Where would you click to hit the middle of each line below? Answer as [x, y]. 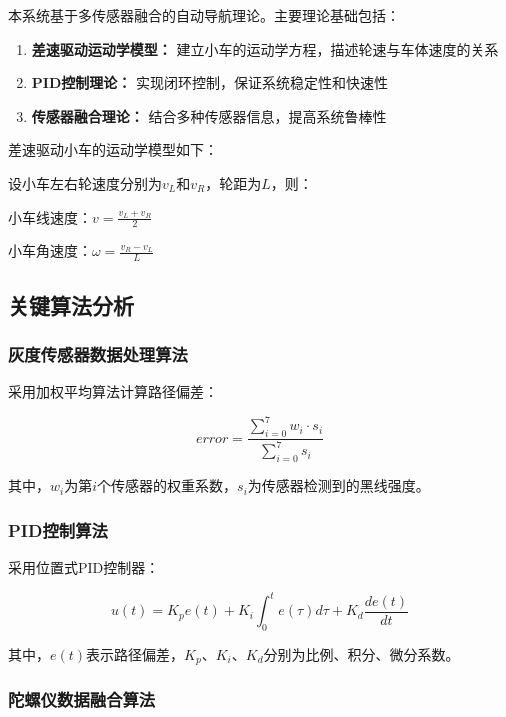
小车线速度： [50, 216]
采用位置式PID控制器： [84, 567]
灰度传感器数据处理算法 [98, 353]
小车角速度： [50, 250]
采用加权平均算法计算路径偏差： [113, 391]
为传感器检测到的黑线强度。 [338, 485]
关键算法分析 [71, 304]
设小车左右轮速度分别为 [85, 182]
